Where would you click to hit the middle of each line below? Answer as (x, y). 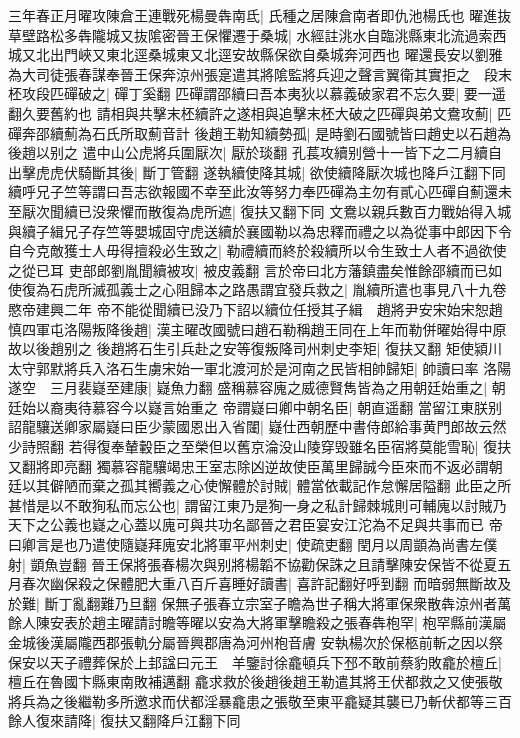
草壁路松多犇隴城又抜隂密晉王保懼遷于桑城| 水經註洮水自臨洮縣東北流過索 (250, 34)
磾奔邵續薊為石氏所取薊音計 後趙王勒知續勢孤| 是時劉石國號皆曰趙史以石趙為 (260, 132)
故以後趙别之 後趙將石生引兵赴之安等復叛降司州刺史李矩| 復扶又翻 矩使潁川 (255, 348)
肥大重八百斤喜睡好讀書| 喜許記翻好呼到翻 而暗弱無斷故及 (322, 583)
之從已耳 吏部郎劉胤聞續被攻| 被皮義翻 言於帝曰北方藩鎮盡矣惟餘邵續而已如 (255, 269)
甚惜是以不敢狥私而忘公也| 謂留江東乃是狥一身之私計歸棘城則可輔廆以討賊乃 (257, 504)
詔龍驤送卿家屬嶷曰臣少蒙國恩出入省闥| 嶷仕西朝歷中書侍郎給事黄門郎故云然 (257, 426)
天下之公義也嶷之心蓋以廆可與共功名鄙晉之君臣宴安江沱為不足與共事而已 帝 (255, 524)
